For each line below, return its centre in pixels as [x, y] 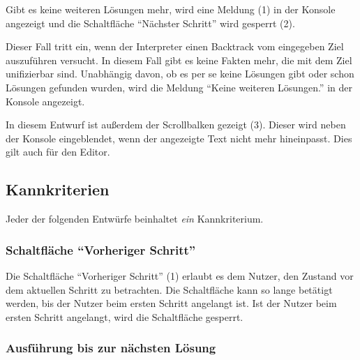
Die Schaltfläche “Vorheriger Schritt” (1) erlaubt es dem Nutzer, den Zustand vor [180, 275]
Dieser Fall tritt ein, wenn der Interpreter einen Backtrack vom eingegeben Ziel [175, 46]
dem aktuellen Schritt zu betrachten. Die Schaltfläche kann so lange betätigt [169, 289]
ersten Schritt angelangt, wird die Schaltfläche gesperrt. [125, 316]
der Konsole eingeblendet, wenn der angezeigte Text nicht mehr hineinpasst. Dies [179, 138]
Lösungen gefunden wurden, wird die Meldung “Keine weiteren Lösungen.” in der [179, 87]
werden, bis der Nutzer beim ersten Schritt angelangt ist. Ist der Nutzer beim [171, 303]
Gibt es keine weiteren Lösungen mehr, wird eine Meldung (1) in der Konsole [171, 9]
